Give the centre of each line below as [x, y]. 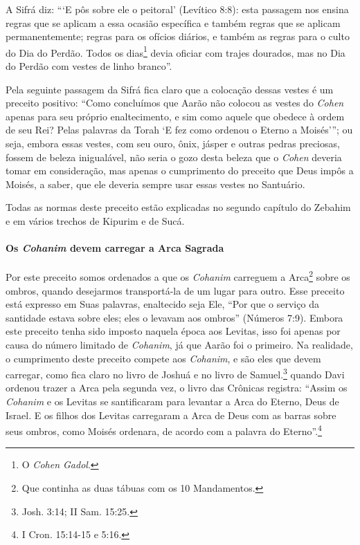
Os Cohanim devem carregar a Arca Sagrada [115, 248]
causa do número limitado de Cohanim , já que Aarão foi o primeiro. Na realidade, [179, 344]
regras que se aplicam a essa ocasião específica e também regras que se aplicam [173, 22]
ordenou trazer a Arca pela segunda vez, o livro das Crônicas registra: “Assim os [177, 388]
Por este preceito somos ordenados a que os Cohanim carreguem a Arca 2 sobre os [178, 276]
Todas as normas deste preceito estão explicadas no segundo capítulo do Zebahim [178, 207]
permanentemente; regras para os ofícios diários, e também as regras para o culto [178, 36]
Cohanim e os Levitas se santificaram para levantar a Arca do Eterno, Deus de [172, 401]
